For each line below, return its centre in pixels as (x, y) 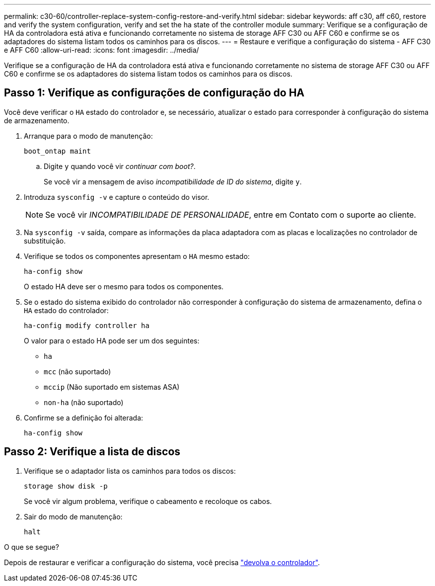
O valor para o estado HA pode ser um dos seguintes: (112, 340)
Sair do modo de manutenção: (73, 516)
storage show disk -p (66, 486)
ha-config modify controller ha (87, 325)
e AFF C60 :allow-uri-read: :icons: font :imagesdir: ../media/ (102, 50)
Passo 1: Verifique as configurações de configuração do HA (154, 93)
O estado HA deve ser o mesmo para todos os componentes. (124, 286)
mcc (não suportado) (77, 371)
